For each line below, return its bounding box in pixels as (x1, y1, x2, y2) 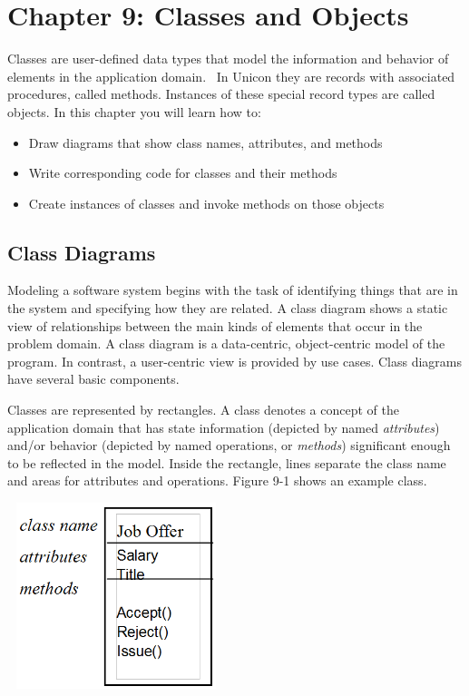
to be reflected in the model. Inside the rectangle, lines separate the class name (7, 453, 446, 472)
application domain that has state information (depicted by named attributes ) (7, 417, 440, 436)
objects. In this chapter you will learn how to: (7, 102, 261, 121)
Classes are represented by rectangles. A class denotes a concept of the (7, 400, 399, 419)
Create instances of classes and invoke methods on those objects (28, 193, 385, 212)
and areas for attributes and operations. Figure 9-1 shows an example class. (7, 471, 427, 490)
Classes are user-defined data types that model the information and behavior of (7, 49, 449, 68)
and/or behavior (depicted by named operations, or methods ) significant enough (7, 436, 451, 455)
